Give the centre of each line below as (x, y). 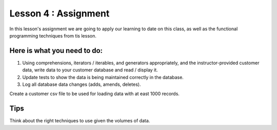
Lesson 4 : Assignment (60, 13)
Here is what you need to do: (56, 51)
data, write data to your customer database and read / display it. (90, 70)
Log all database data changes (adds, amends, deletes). (82, 84)
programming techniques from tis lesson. (53, 35)
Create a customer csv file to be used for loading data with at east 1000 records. (94, 94)
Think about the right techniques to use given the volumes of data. (80, 121)
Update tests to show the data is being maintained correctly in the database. (103, 77)
